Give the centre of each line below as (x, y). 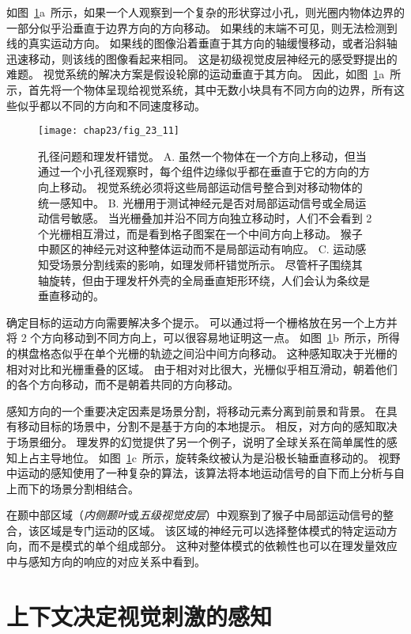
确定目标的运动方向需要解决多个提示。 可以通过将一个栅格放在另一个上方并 (202, 322)
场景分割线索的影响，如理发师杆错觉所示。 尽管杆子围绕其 (211, 264)
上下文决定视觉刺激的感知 (140, 615)
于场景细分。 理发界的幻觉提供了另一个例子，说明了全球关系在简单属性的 (196, 441)
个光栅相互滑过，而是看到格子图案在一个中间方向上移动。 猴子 (200, 233)
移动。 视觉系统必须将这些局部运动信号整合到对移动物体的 (211, 187)
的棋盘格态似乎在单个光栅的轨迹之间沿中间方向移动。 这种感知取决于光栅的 (202, 353)
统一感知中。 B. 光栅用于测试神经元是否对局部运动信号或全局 (197, 202)
